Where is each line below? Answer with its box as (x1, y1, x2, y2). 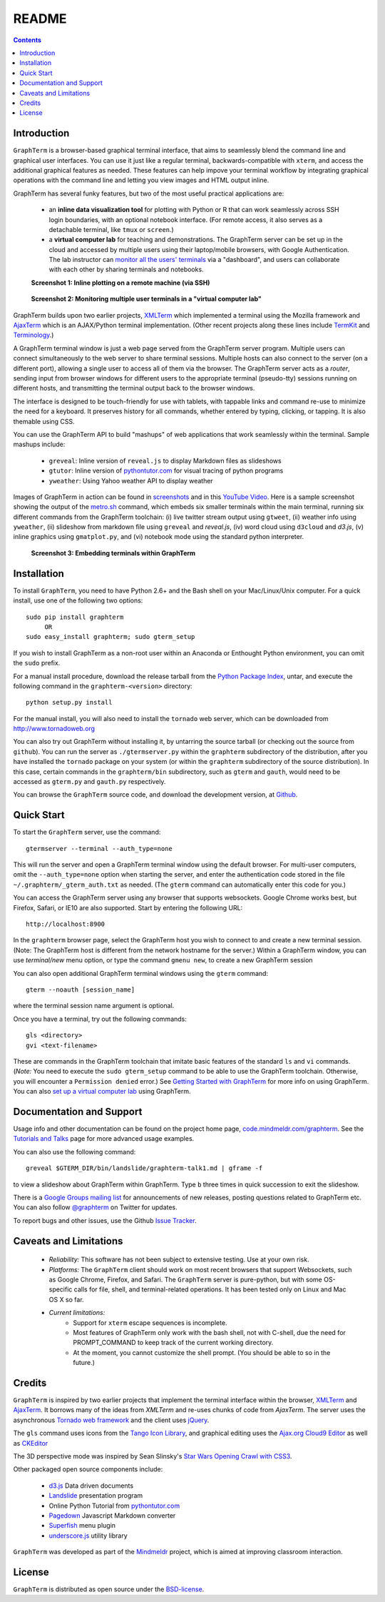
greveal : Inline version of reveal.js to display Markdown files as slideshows (48, 456, 282, 465)
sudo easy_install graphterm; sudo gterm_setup (26, 633, 195, 641)
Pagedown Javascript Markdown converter (48, 1511, 176, 1520)
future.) (73, 1359, 96, 1367)
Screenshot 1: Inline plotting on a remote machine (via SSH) (31, 278, 210, 287)
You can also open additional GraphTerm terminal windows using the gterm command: (13, 969, 269, 977)
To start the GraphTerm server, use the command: (13, 828, 161, 837)
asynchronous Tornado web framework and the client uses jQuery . (13, 1416, 210, 1424)
